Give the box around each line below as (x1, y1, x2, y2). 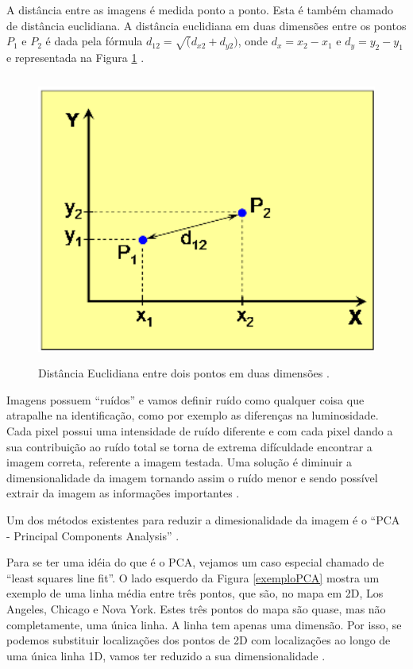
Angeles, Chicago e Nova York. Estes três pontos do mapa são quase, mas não (6, 600, 386, 617)
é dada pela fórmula (45, 33, 143, 49)
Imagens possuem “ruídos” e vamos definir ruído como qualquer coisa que (6, 391, 365, 408)
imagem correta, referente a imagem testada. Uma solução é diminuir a (6, 454, 353, 470)
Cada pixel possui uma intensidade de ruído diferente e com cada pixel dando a (6, 423, 393, 439)
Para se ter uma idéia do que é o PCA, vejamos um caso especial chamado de (6, 554, 384, 570)
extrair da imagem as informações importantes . (6, 485, 240, 501)
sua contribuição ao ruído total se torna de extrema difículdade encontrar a (6, 438, 372, 454)
